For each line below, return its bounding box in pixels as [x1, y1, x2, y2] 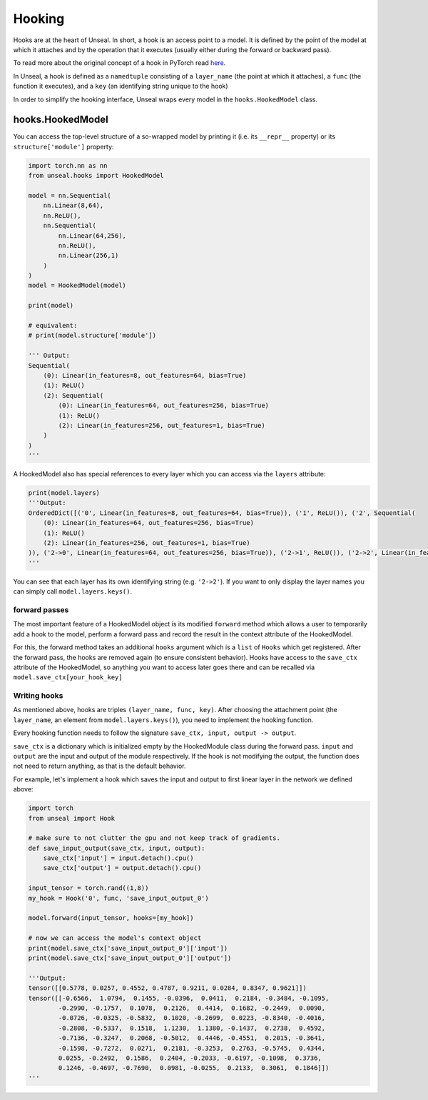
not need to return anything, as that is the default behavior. [13, 761, 186, 771]
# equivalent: [28, 321, 78, 330]
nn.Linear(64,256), [58, 231, 126, 239]
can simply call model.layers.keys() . [13, 587, 133, 596]
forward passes [13, 604, 69, 614]
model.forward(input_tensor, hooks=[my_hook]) [28, 914, 194, 922]
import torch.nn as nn [28, 161, 108, 169]
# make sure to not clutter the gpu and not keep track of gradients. [28, 834, 281, 842]
